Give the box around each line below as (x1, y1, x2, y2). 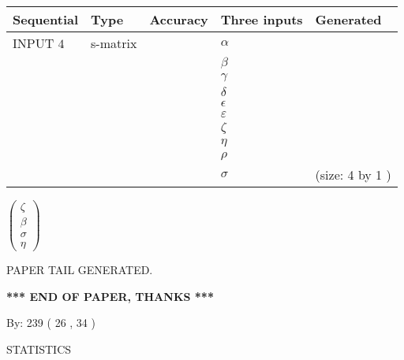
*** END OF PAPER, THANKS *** (6, 288, 214, 304)
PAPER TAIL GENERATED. (6, 262, 153, 278)
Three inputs (220, 10, 303, 28)
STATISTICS (6, 340, 72, 357)
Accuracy (149, 10, 208, 28)
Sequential (13, 10, 79, 28)
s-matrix (91, 34, 137, 52)
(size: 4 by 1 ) (315, 165, 391, 184)
